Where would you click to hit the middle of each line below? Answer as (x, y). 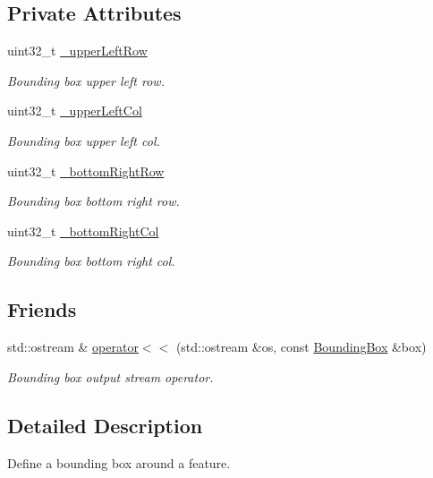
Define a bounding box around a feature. (119, 462)
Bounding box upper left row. (86, 80)
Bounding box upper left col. (84, 140)
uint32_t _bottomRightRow (86, 171)
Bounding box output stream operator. (110, 376)
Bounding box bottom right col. (91, 261)
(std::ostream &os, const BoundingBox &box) (301, 347)
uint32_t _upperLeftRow (77, 51)
